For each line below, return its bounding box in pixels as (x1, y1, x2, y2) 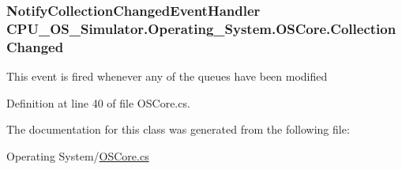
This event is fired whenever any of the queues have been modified (6, 68, 328, 85)
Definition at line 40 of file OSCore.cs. (6, 94, 190, 111)
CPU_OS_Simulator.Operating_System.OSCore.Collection (6, 18, 396, 38)
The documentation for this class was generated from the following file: (6, 121, 350, 138)
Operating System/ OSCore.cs (6, 147, 149, 164)
